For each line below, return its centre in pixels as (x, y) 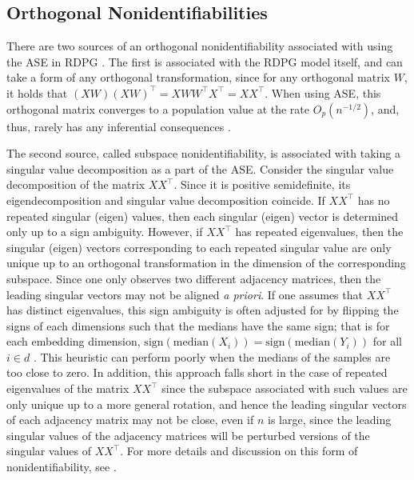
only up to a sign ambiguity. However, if (105, 232)
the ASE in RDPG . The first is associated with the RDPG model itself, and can (205, 61)
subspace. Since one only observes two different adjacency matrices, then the (194, 278)
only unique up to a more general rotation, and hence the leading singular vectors (207, 404)
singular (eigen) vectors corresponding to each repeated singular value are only (199, 247)
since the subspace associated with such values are (285, 388)
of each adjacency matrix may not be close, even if (130, 420)
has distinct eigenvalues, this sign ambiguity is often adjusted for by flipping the (203, 310)
